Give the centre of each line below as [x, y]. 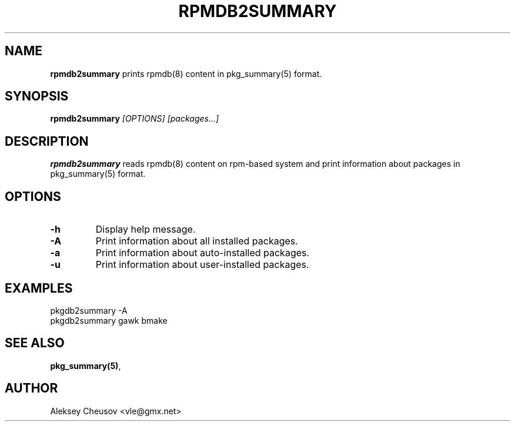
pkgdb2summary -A [89, 310]
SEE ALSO [35, 343]
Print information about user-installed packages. [202, 265]
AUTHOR [31, 388]
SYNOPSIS [37, 96]
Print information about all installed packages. [197, 241]
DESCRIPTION [47, 141]
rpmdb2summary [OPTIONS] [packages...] [135, 119]
